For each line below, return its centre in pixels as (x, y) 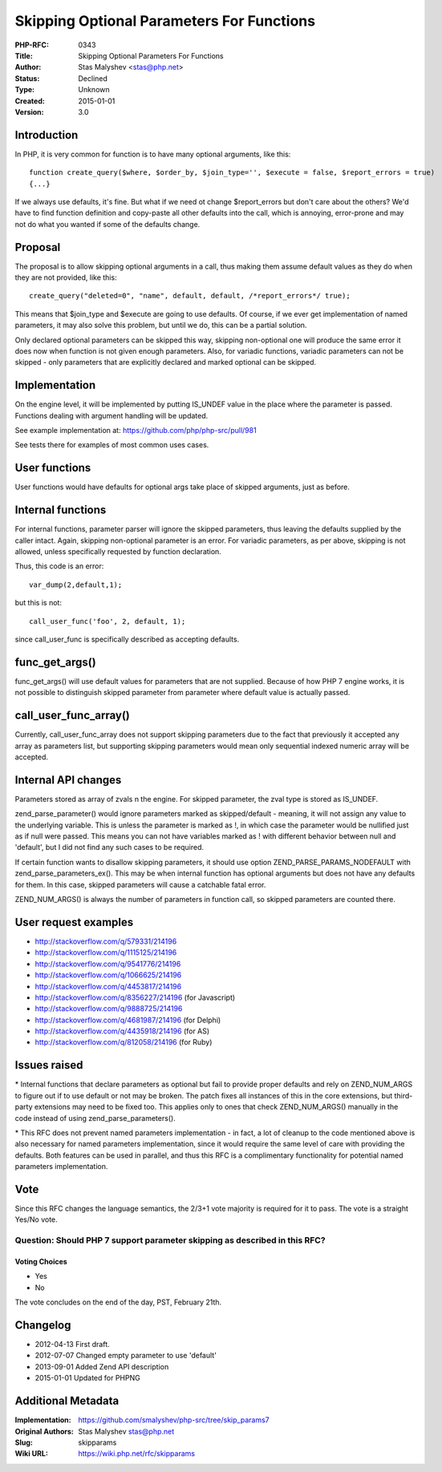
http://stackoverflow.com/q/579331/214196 (106, 941)
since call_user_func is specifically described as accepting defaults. (127, 639)
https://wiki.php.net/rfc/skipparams (137, 1454)
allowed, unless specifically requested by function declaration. (118, 552)
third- (403, 1095)
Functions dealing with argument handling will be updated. (112, 415)
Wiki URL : (31, 1454)
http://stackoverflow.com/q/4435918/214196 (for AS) (122, 1031)
